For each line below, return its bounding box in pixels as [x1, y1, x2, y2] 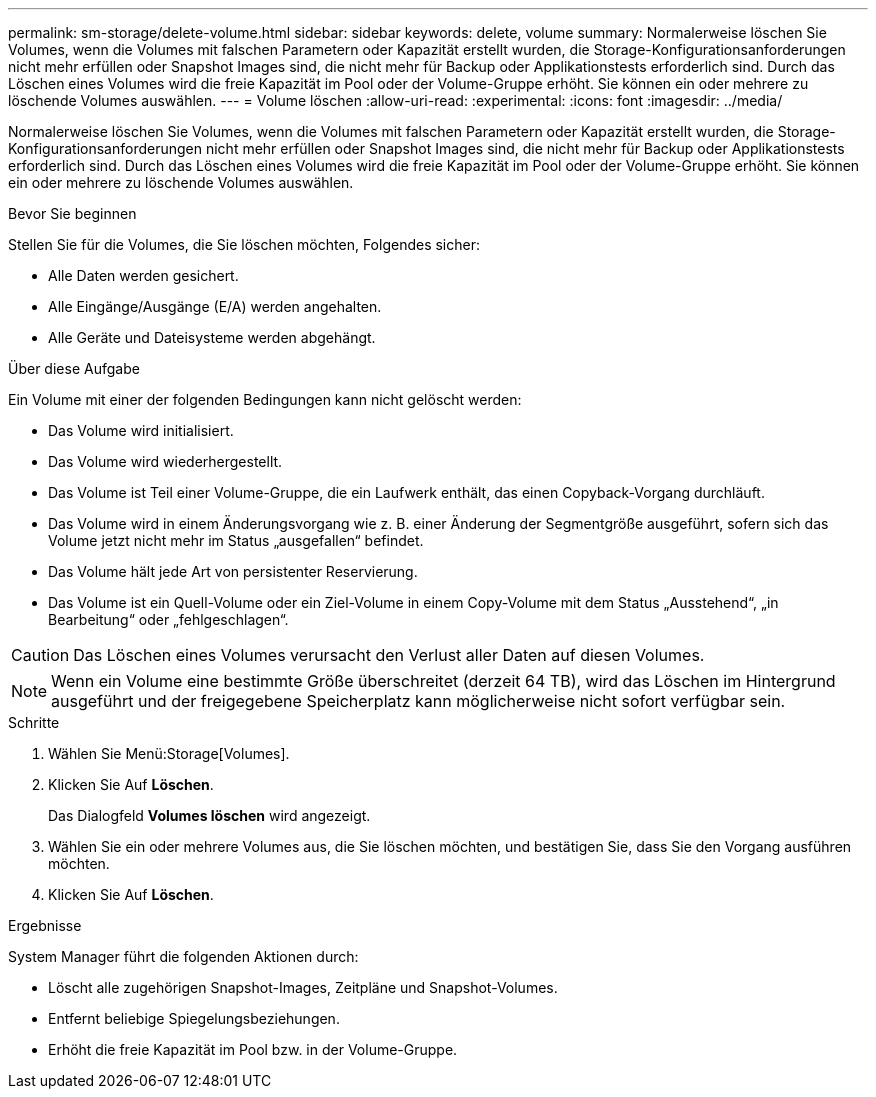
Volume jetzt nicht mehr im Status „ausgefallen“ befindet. [48, 532, 424, 549]
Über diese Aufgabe [8, 360, 140, 377]
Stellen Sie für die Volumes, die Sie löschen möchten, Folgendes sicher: [8, 236, 480, 253]
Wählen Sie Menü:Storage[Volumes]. [48, 745, 290, 762]
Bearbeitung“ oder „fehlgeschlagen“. [48, 611, 289, 628]
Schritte [8, 714, 60, 731]
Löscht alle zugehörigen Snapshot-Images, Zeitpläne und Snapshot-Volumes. [48, 979, 558, 996]
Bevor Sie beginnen [8, 205, 137, 222]
